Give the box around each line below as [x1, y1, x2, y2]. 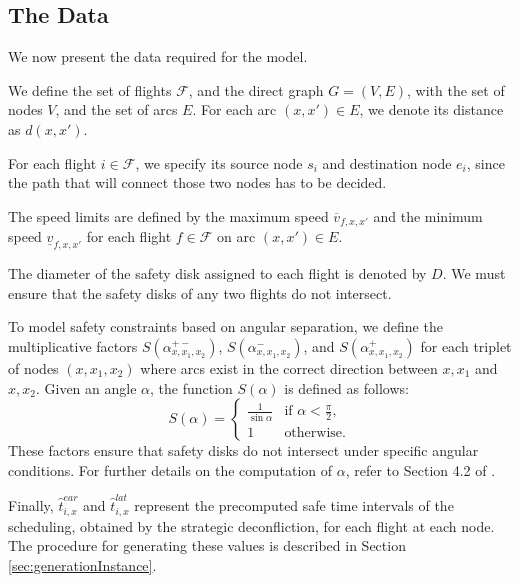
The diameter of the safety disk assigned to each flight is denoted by [8, 263, 427, 284]
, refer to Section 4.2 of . [345, 459, 496, 480]
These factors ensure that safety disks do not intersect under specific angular [8, 440, 479, 461]
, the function [150, 377, 233, 398]
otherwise [284, 425, 343, 440]
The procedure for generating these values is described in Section [8, 535, 406, 556]
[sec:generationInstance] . [8, 554, 157, 575]
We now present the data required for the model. [8, 46, 308, 67]
